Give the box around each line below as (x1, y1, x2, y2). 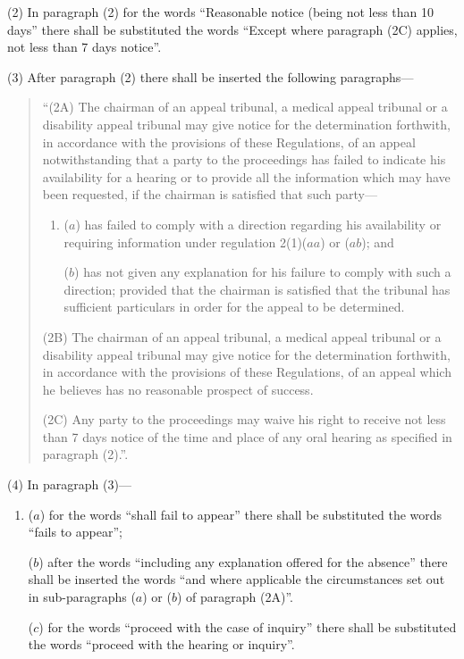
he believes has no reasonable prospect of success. (42, 380, 314, 398)
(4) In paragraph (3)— (7, 475, 131, 494)
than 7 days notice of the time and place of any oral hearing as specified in (42, 427, 452, 446)
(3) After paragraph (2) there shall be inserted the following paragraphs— (7, 67, 414, 86)
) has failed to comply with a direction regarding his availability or (75, 214, 442, 233)
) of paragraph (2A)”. (176, 588, 293, 606)
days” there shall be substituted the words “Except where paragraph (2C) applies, (7, 20, 458, 38)
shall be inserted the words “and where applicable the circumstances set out (28, 570, 445, 588)
